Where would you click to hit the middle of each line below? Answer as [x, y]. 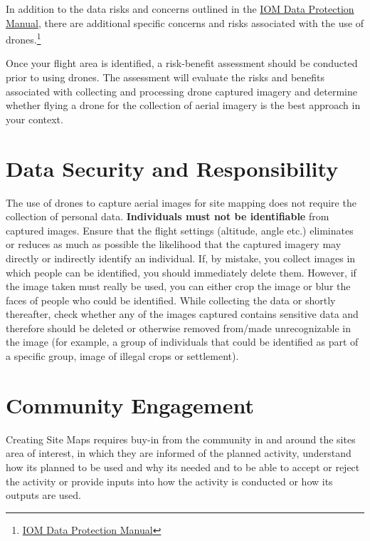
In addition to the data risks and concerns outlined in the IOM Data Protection [180, 9]
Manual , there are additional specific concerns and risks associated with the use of [185, 22]
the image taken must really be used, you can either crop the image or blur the [178, 286]
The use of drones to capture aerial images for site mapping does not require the [181, 202]
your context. [35, 119]
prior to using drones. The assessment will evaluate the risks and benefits [165, 77]
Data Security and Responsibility [172, 168]
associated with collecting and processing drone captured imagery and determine [182, 91]
